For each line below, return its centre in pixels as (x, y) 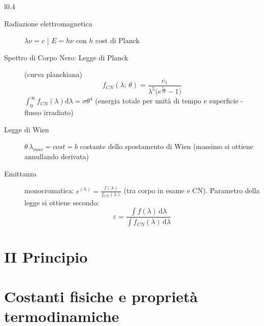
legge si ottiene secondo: (62, 202)
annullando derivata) (57, 156)
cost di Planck (118, 40)
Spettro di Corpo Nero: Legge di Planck (66, 57)
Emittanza (20, 173)
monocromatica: (49, 190)
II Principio (46, 256)
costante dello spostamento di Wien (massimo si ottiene (167, 146)
